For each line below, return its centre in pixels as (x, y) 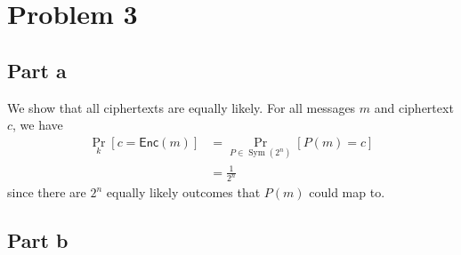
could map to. (347, 192)
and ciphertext (414, 107)
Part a (37, 70)
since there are (47, 192)
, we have (38, 125)
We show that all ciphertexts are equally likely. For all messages (182, 107)
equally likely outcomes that (183, 192)
